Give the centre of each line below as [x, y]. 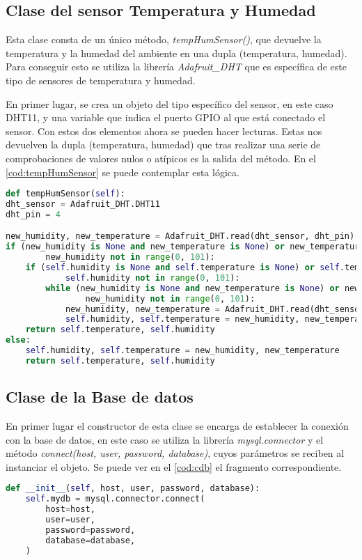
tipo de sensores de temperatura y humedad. [101, 80]
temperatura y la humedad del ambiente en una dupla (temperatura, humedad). [176, 53]
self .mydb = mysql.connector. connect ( [115, 499]
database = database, [90, 540]
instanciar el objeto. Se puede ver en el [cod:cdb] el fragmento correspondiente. [174, 466]
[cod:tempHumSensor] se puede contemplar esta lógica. [123, 172]
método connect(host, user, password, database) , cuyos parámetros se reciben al [175, 453]
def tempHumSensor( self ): [65, 194]
